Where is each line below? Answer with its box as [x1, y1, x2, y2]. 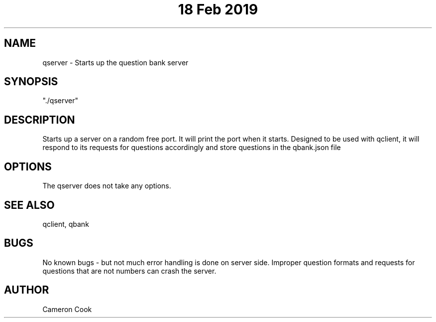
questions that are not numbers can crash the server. [42, 266, 217, 275]
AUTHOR [4, 284, 49, 297]
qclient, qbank [42, 219, 89, 228]
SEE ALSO [4, 198, 55, 211]
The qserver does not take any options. [42, 181, 171, 190]
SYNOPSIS [4, 75, 58, 88]
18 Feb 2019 [178, 1, 258, 18]
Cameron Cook [42, 305, 92, 314]
